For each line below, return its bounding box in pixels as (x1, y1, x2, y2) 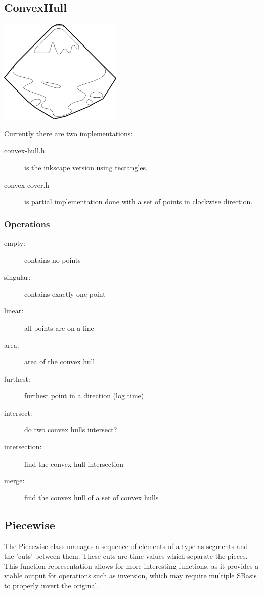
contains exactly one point (24, 288, 106, 299)
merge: (4, 475, 25, 486)
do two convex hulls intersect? (24, 424, 117, 435)
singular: (4, 271, 31, 282)
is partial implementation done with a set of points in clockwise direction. (24, 196, 253, 207)
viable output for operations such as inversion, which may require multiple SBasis (4, 570, 257, 581)
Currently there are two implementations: (4, 128, 133, 139)
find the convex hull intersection (24, 458, 124, 469)
